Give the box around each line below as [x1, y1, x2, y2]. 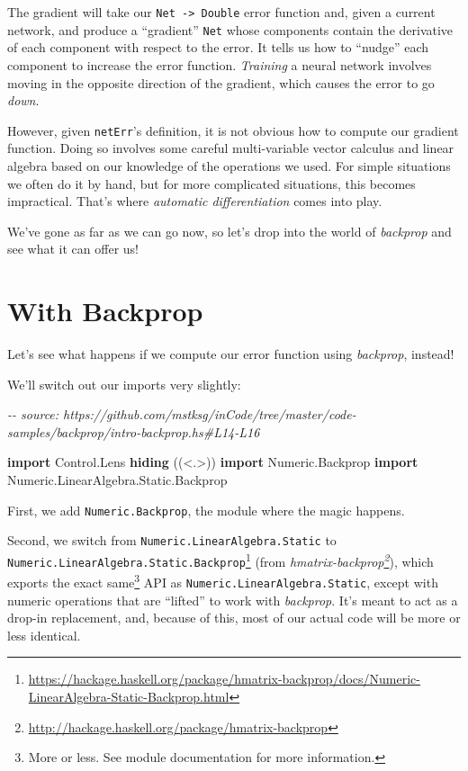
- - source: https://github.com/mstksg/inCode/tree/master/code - [7, 405, 356, 424]
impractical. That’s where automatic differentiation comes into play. [7, 192, 382, 211]
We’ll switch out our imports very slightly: [7, 374, 241, 393]
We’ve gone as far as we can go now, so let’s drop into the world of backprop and [7, 221, 452, 240]
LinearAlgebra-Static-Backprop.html [28, 686, 229, 705]
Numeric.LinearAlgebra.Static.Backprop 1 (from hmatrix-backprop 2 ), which [7, 549, 434, 570]
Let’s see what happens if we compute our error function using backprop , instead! [7, 345, 454, 363]
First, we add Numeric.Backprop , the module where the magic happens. [7, 500, 405, 519]
